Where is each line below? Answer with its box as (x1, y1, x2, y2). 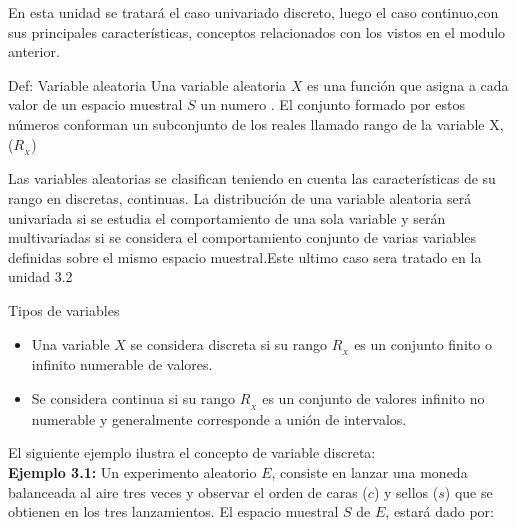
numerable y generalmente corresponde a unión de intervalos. (31, 408, 407, 429)
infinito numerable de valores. (31, 354, 213, 375)
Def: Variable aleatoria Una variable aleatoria (8, 74, 287, 95)
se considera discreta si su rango (130, 333, 328, 354)
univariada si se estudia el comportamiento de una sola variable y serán (8, 207, 446, 228)
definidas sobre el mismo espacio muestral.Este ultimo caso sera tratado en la (8, 246, 482, 267)
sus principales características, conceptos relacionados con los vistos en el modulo (8, 21, 506, 42)
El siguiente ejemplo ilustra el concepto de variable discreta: (8, 442, 376, 463)
